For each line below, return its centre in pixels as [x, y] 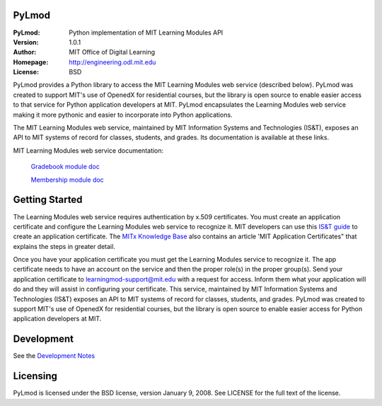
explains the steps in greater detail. [64, 246]
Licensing [35, 376]
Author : [25, 52]
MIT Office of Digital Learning [112, 52]
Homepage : [31, 62]
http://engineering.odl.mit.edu [112, 62]
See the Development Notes [54, 356]
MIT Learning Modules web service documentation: [88, 150]
